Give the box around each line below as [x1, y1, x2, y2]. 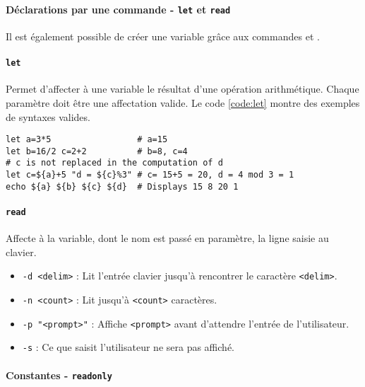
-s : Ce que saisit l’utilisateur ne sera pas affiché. [22, 340, 234, 354]
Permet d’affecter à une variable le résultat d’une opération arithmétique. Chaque [6, 81, 359, 96]
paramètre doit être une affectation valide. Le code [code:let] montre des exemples [6, 95, 360, 110]
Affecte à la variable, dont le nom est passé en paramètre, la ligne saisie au [6, 231, 329, 246]
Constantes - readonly [6, 367, 112, 382]
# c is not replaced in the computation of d [6, 158, 223, 168]
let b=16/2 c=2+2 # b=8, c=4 [6, 146, 188, 156]
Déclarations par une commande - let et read [6, 1, 231, 16]
